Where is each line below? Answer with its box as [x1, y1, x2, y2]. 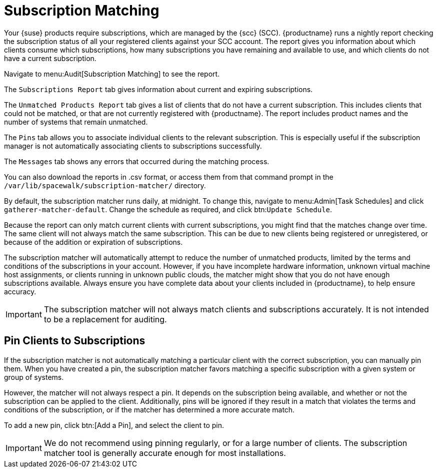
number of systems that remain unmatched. [4, 117, 148, 126]
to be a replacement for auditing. [43, 314, 167, 324]
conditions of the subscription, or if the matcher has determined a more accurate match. [4, 405, 295, 414]
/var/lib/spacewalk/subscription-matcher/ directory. [4, 181, 206, 190]
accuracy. [4, 287, 36, 296]
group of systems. [4, 372, 64, 381]
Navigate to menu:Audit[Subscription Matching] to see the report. [4, 69, 220, 78]
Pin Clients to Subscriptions [4, 334, 145, 347]
